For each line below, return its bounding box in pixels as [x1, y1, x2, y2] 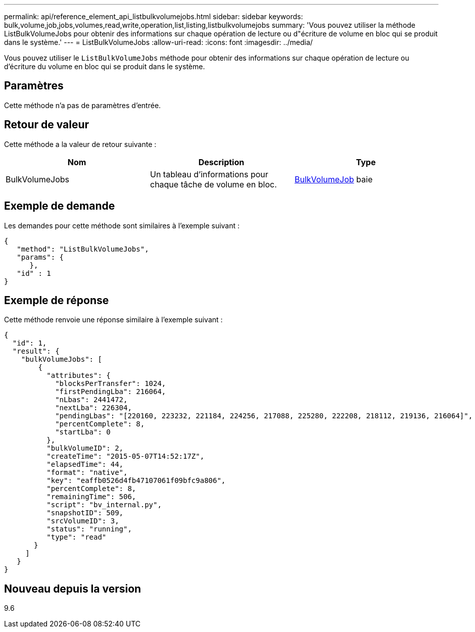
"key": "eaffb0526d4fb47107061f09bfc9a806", [46, 476, 226, 485]
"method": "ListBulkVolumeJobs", [17, 245, 149, 253]
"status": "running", [46, 525, 132, 533]
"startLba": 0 [55, 428, 111, 436]
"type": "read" [46, 533, 107, 542]
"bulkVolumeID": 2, [46, 444, 124, 453]
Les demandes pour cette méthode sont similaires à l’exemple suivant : [4, 221, 240, 230]
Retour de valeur [4, 118, 89, 131]
